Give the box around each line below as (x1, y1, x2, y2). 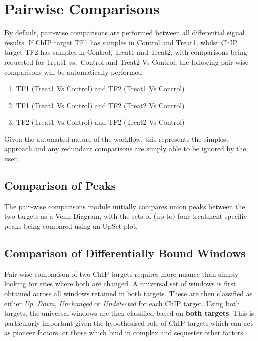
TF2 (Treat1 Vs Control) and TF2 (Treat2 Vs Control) (16, 117, 185, 127)
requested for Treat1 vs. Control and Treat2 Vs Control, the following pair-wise (4, 56, 248, 67)
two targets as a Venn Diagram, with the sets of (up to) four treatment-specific (4, 211, 247, 221)
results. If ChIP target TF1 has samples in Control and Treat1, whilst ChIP (4, 37, 237, 47)
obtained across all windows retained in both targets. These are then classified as (4, 288, 253, 299)
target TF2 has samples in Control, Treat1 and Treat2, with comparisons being (4, 47, 247, 57)
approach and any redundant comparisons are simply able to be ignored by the (4, 143, 246, 154)
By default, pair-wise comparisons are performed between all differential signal (4, 27, 245, 38)
